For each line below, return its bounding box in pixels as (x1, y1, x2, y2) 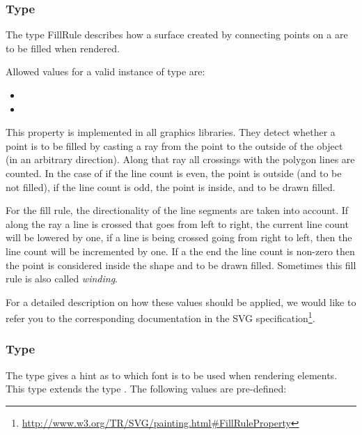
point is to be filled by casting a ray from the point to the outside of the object (6, 138, 343, 153)
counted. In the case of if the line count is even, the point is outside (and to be (6, 165, 342, 180)
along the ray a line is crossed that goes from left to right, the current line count (6, 216, 349, 231)
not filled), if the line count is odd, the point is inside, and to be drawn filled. (6, 179, 336, 194)
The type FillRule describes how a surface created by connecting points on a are (6, 27, 348, 42)
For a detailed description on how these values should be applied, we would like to (6, 294, 356, 309)
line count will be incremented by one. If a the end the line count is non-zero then (6, 243, 355, 258)
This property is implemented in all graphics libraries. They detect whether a (6, 125, 336, 139)
